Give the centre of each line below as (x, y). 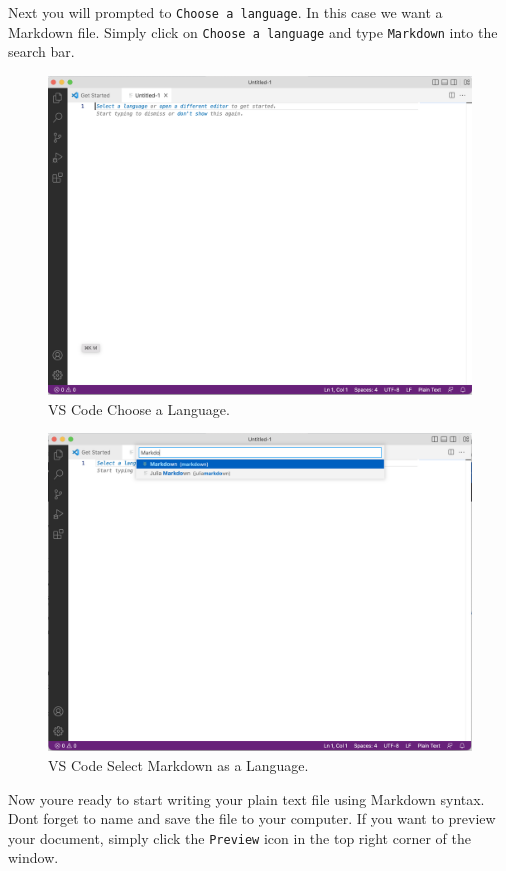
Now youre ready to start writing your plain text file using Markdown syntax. (246, 798)
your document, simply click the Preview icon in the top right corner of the (239, 837)
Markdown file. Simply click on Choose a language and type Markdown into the (253, 31)
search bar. (41, 51)
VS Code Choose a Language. (139, 408)
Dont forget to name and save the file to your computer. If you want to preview (252, 818)
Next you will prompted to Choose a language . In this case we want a (225, 12)
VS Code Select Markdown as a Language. (178, 764)
